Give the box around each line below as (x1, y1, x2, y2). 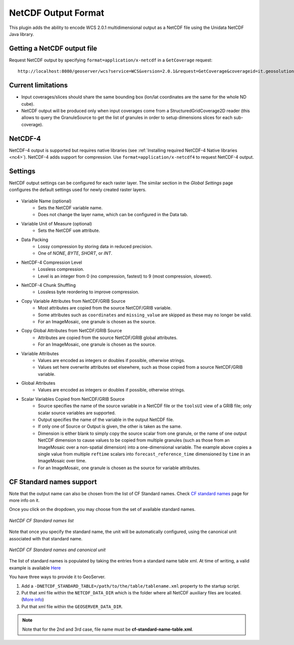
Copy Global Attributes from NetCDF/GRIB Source (21, 328, 122, 334)
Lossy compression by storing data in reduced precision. (38, 244, 153, 250)
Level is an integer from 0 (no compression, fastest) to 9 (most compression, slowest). (38, 273, 212, 279)
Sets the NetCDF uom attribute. (38, 227, 100, 233)
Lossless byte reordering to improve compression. (38, 289, 140, 295)
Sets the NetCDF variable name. (38, 205, 103, 211)
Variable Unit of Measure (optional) (21, 221, 93, 226)
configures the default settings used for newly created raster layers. (9, 187, 147, 193)
